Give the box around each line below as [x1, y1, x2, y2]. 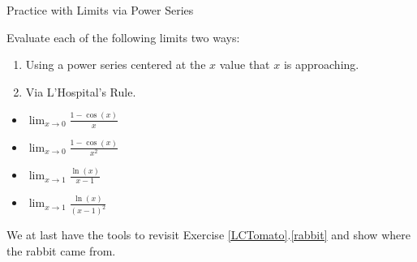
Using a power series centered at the [25, 56, 206, 73]
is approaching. [283, 56, 359, 73]
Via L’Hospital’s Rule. [25, 83, 136, 100]
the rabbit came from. [6, 242, 116, 259]
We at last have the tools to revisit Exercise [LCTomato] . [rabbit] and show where [6, 226, 411, 243]
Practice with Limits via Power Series [6, 2, 194, 18]
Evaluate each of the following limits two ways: [6, 28, 240, 45]
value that [219, 56, 270, 73]
